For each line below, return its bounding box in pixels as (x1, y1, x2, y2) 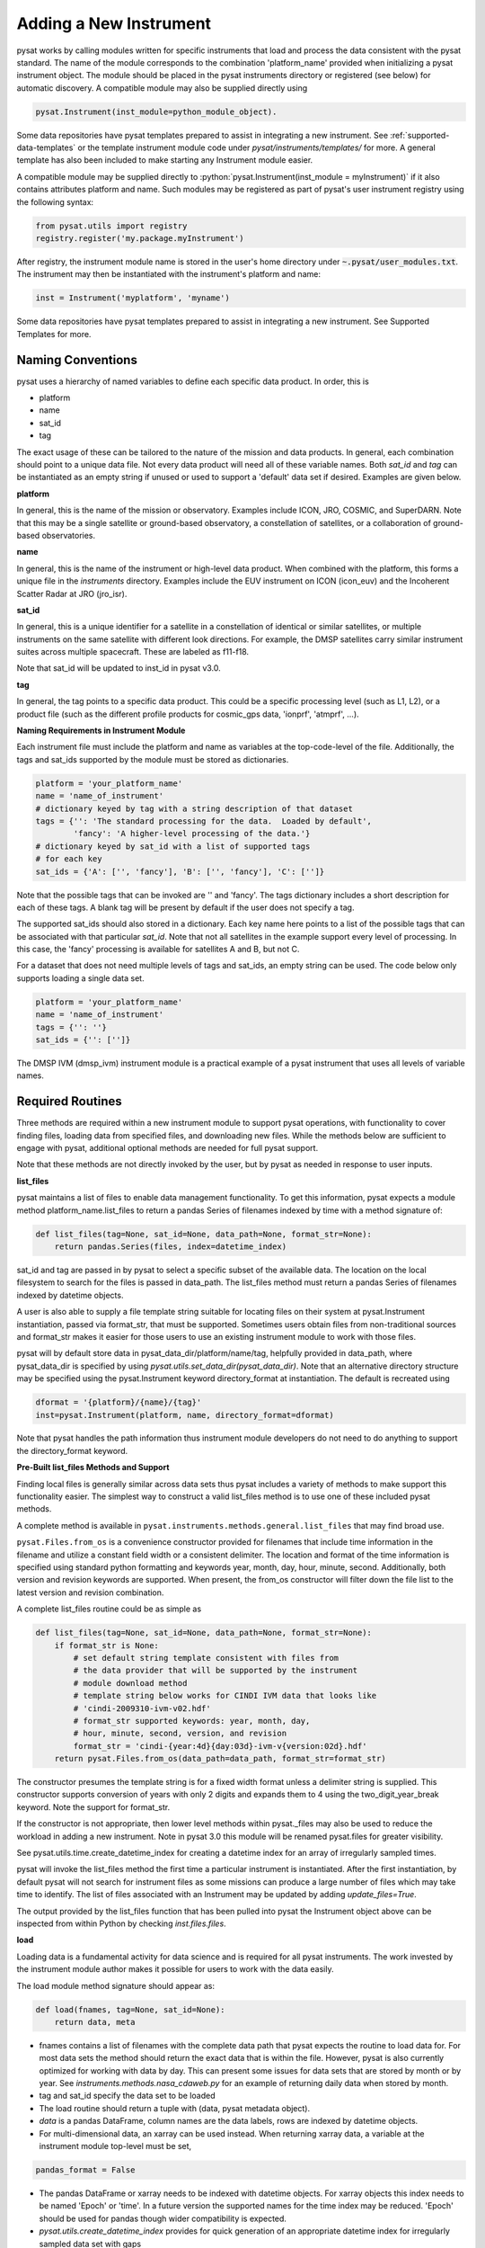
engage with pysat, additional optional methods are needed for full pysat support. (16, 1143, 319, 1154)
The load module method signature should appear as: (16, 1980, 216, 1991)
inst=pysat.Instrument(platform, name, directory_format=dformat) (35, 1410, 334, 1420)
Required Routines (16, 1093, 123, 1110)
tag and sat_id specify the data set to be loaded (39, 2091, 216, 2101)
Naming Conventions (16, 352, 138, 368)
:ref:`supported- (390, 129, 450, 140)
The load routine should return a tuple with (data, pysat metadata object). (39, 2102, 310, 2113)
